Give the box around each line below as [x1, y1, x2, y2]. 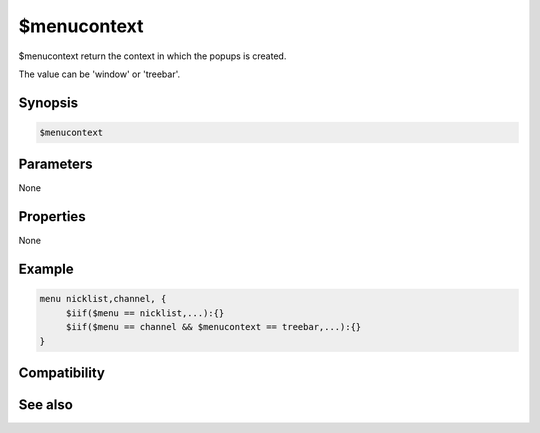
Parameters [18, 156, 93, 173]
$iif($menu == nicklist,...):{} [65, 307, 225, 319]
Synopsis [18, 94, 79, 111]
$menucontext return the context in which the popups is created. [18, 50, 287, 62]
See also [18, 396, 74, 413]
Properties [18, 208, 86, 225]
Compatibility [18, 364, 105, 381]
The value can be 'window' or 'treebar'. [18, 68, 181, 80]
